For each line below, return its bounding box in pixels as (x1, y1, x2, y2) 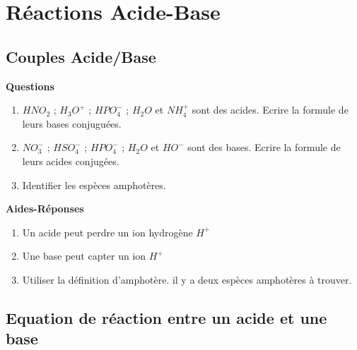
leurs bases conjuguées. (22, 116, 122, 131)
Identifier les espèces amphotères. (22, 177, 166, 192)
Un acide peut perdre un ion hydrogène (22, 224, 193, 239)
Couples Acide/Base (6, 45, 156, 67)
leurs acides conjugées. (22, 153, 119, 168)
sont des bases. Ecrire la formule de (187, 140, 341, 155)
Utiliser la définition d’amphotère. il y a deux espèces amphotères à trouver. (22, 272, 352, 286)
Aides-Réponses (6, 201, 84, 216)
